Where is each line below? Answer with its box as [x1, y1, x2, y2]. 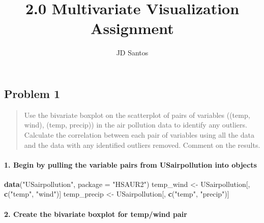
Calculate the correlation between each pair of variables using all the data [24, 129, 254, 140]
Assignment [91, 18, 174, 39]
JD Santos [116, 47, 149, 58]
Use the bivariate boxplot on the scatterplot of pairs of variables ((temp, [24, 109, 250, 120]
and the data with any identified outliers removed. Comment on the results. [24, 139, 260, 150]
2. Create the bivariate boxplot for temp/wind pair [4, 208, 187, 219]
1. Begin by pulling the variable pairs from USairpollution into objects [4, 159, 257, 170]
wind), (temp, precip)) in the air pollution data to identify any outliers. [24, 119, 247, 130]
